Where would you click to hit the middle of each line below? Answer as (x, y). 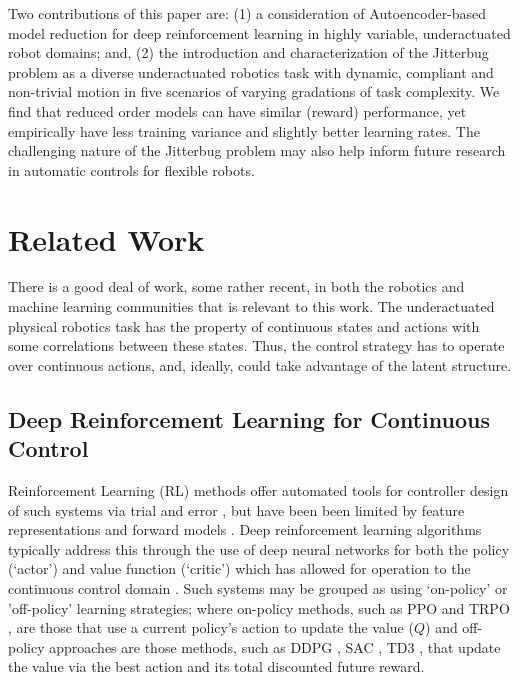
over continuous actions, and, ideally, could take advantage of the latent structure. (260, 364)
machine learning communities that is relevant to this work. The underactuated (251, 306)
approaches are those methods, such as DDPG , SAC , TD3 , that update (275, 646)
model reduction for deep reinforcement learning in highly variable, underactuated (259, 32)
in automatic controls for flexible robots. (131, 169)
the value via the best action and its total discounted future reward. (216, 666)
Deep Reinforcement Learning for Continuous (249, 418)
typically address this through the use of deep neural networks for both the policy (259, 548)
